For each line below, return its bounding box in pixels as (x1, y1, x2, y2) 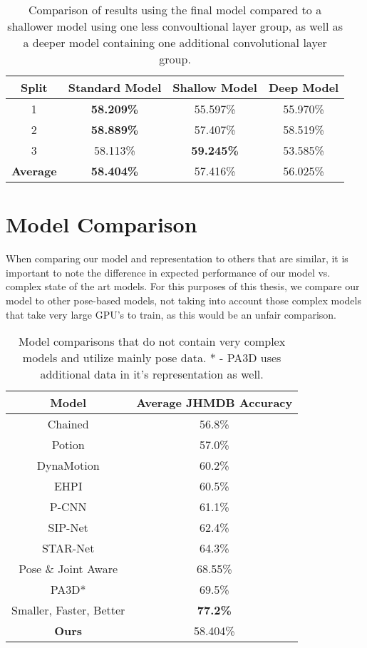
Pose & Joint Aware (19, 560, 118, 577)
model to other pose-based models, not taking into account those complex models (6, 292, 361, 307)
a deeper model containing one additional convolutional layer (23, 34, 327, 51)
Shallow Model (172, 79, 257, 96)
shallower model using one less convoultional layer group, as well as (7, 18, 343, 34)
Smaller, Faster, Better (11, 602, 125, 619)
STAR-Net (41, 540, 95, 557)
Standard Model (68, 79, 162, 96)
